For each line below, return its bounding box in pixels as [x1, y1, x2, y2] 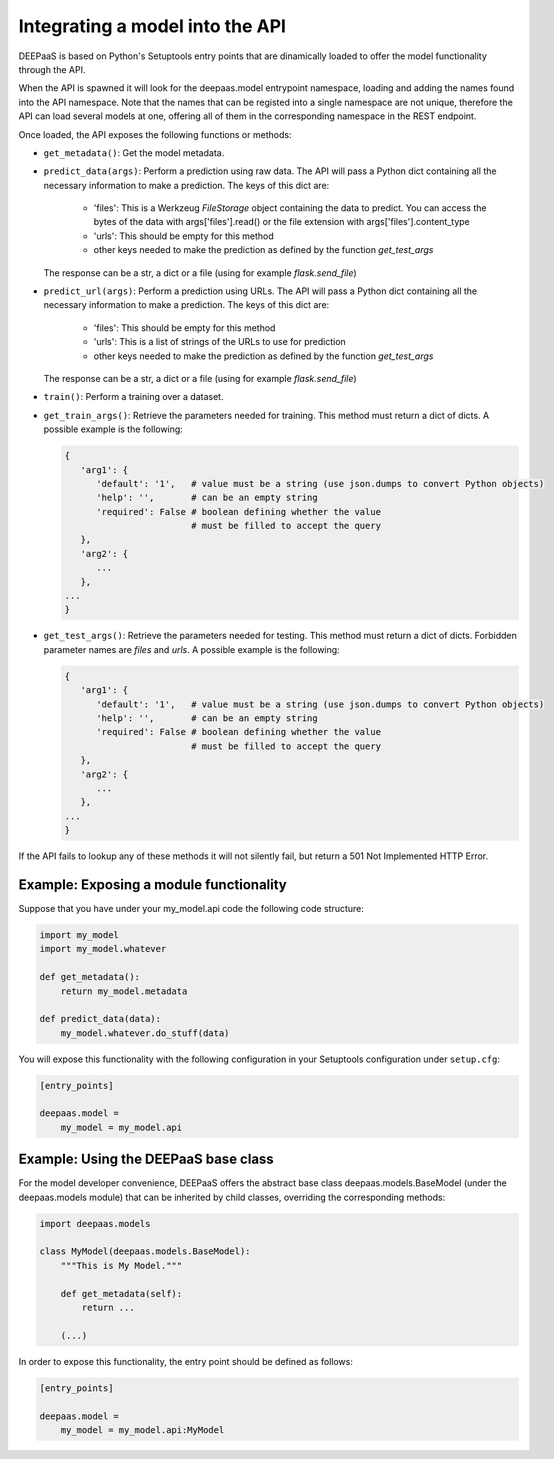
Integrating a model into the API [18, 15, 287, 37]
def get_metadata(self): [60, 1288, 183, 1299]
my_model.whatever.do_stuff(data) [60, 1027, 230, 1039]
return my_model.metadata [60, 985, 188, 997]
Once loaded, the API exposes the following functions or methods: [18, 128, 292, 140]
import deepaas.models [39, 1218, 151, 1229]
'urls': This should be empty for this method [93, 230, 274, 242]
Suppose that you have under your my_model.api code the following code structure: [18, 902, 365, 914]
